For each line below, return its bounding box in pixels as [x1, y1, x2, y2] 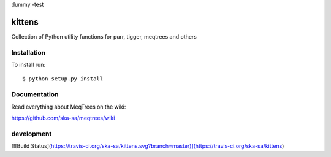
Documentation [11, 90, 59, 99]
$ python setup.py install [22, 75, 104, 82]
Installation [11, 48, 46, 56]
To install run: [11, 61, 46, 69]
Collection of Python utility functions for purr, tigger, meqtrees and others [11, 33, 197, 40]
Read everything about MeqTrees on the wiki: [11, 103, 126, 110]
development [11, 129, 52, 138]
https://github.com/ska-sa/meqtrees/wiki [11, 114, 115, 121]
